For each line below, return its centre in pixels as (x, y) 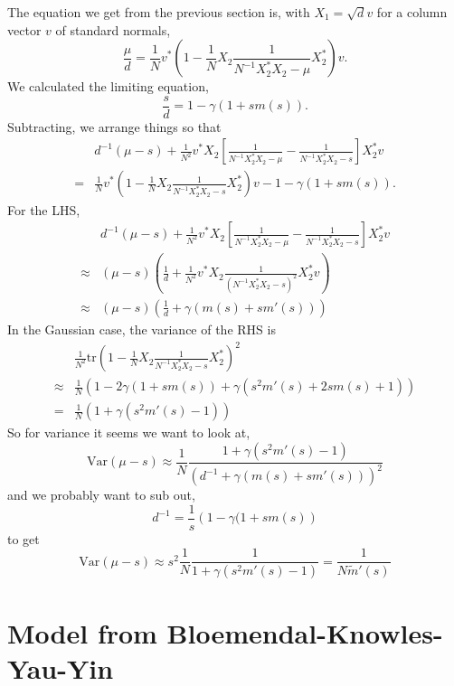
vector (24, 29)
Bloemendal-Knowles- (305, 632)
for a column (412, 12)
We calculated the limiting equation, (108, 86)
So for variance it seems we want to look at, (129, 432)
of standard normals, (113, 29)
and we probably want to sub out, (101, 495)
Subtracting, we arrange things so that (114, 126)
